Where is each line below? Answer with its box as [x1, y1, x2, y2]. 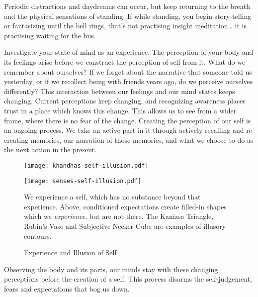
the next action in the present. [4, 144, 97, 155]
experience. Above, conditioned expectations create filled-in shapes [24, 201, 227, 211]
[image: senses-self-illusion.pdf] [24, 177, 142, 185]
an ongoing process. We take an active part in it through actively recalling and [4, 125, 244, 135]
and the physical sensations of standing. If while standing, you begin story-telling [4, 10, 252, 21]
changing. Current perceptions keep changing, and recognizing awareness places [4, 96, 246, 106]
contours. [24, 230, 52, 241]
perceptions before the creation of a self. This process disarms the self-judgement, [4, 274, 252, 284]
